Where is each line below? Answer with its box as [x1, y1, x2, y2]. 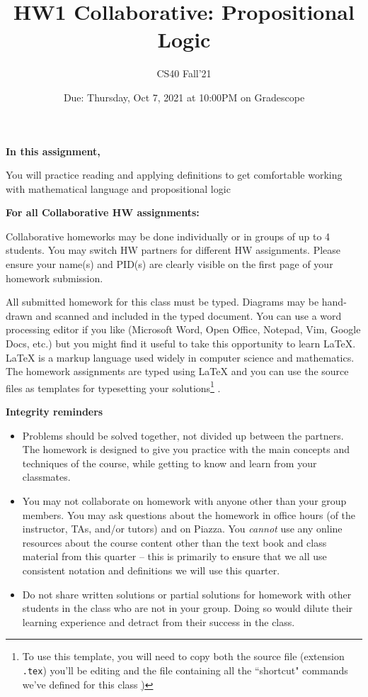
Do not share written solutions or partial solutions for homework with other [22, 586, 352, 601]
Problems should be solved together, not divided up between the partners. [22, 428, 344, 442]
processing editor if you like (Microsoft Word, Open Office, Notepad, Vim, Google [6, 322, 361, 337]
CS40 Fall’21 [156, 66, 212, 81]
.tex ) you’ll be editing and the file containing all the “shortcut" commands [22, 662, 348, 677]
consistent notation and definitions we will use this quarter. [22, 563, 280, 577]
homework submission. [6, 270, 103, 285]
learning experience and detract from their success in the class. [22, 614, 295, 629]
